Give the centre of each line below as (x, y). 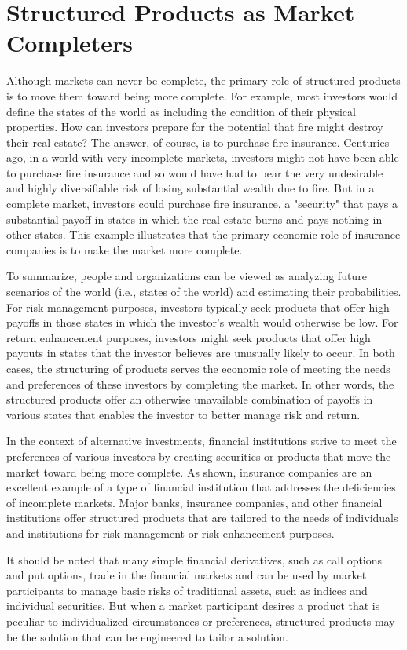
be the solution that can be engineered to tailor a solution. (147, 636)
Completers (70, 43)
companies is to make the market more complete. (125, 249)
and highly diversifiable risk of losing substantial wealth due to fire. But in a (191, 188)
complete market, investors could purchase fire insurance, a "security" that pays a (202, 204)
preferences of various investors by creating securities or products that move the (199, 456)
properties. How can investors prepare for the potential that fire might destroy (195, 127)
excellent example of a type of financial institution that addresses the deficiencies (201, 487)
